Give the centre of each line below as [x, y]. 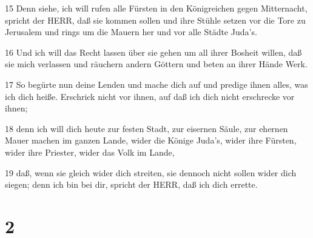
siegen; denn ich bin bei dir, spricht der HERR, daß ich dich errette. [131, 184]
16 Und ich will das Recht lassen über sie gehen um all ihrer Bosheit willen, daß [153, 52]
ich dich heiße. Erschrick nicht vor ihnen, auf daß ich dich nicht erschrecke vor [150, 96]
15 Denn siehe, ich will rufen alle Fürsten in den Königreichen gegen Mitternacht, [156, 8]
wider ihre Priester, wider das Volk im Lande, [90, 152]
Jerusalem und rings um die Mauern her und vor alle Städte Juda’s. [131, 32]
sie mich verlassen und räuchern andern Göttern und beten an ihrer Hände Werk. [156, 64]
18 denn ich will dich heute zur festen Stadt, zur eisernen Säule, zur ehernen [146, 128]
